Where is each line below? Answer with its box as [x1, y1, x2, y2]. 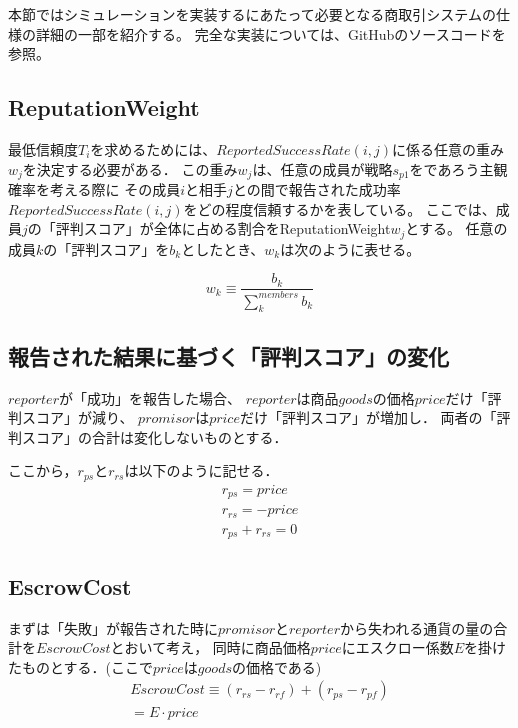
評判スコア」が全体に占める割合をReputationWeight [55, 218, 391, 239]
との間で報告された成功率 [232, 179, 401, 200]
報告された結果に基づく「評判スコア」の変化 [8, 340, 449, 371]
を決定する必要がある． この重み [22, 158, 238, 179]
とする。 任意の [405, 218, 508, 239]
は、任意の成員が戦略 [252, 158, 393, 179]
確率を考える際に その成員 [8, 179, 181, 200]
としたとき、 [181, 238, 265, 259]
